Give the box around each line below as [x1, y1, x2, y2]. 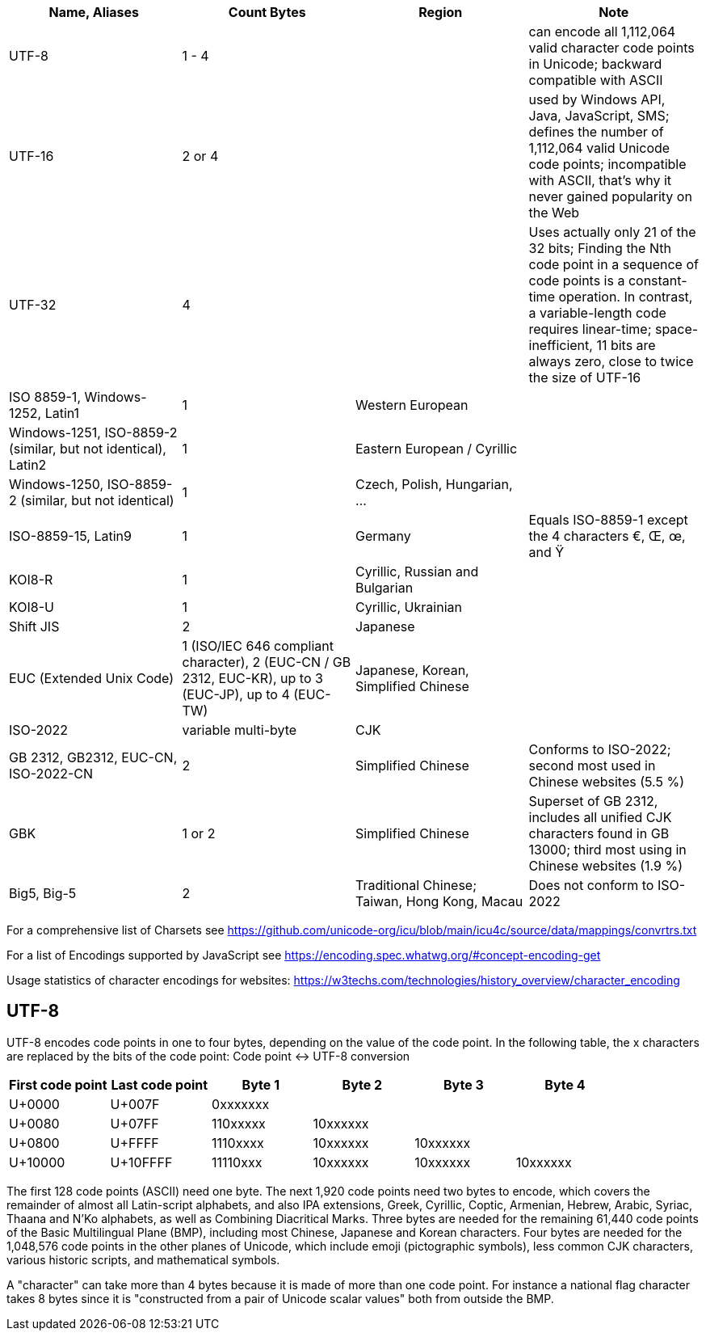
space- [654, 321, 699, 337]
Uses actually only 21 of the [528, 224, 696, 240]
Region [418, 4, 463, 20]
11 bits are [596, 337, 656, 353]
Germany [355, 528, 411, 544]
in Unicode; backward [528, 56, 662, 72]
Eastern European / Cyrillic [355, 441, 518, 457]
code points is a [528, 272, 625, 289]
